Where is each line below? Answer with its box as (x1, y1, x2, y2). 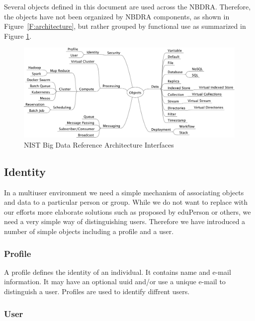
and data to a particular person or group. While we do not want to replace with (4, 197, 248, 207)
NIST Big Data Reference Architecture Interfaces (24, 139, 174, 150)
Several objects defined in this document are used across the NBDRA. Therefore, (4, 1, 251, 11)
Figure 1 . (4, 30, 32, 41)
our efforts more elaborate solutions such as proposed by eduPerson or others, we (4, 206, 251, 217)
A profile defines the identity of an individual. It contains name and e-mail (4, 266, 231, 277)
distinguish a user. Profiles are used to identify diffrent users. (4, 286, 190, 297)
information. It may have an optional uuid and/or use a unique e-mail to (4, 276, 226, 287)
